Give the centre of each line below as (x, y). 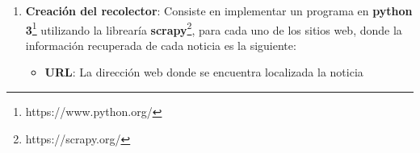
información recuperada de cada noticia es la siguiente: (161, 45)
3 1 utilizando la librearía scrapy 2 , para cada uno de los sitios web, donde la (214, 28)
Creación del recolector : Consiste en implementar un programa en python (219, 10)
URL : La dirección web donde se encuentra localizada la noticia (204, 72)
